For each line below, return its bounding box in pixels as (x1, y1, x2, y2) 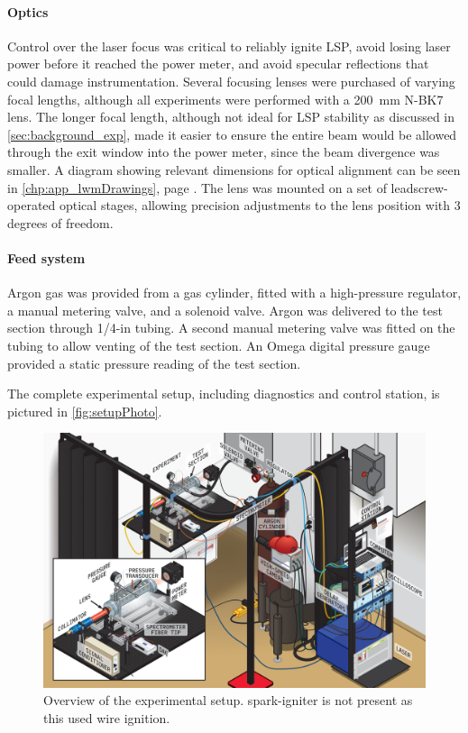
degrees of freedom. (7, 213, 114, 232)
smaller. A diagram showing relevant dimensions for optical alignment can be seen (7, 160, 461, 179)
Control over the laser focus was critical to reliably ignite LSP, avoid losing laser (7, 36, 451, 55)
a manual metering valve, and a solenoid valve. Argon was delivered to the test (7, 300, 443, 319)
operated (7, 196, 56, 215)
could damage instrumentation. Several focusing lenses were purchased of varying (7, 71, 455, 90)
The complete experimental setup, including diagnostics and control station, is (7, 384, 440, 403)
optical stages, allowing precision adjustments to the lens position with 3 (59, 196, 461, 215)
